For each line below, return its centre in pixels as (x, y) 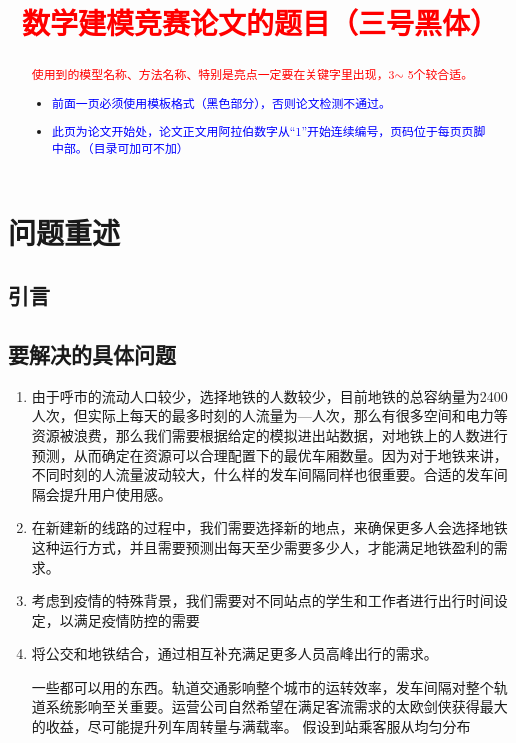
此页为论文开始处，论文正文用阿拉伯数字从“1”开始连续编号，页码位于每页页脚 (269, 131)
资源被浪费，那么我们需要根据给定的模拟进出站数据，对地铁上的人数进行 (269, 434)
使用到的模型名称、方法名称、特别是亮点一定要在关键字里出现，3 (213, 74)
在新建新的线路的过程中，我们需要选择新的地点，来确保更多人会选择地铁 (269, 527)
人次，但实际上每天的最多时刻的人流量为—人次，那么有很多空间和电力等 (269, 415)
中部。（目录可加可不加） (120, 147)
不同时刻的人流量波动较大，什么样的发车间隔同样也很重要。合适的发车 (262, 474)
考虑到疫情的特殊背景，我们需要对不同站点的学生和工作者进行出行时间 (262, 600)
